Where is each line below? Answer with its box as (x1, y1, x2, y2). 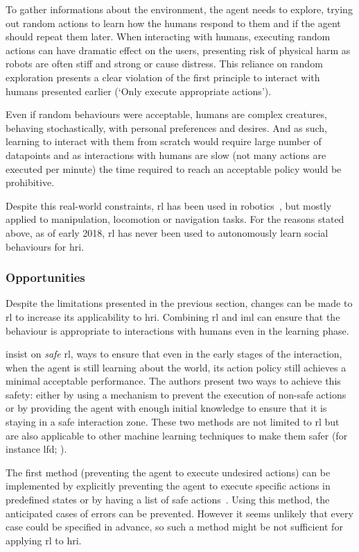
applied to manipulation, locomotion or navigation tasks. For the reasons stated (6, 212, 344, 226)
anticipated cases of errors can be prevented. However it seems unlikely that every (6, 505, 353, 520)
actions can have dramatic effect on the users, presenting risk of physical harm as (6, 42, 351, 57)
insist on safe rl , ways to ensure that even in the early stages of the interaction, (6, 346, 342, 361)
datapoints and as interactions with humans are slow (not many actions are (6, 147, 326, 162)
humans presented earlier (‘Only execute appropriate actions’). (6, 83, 272, 98)
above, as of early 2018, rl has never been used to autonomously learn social (6, 225, 329, 240)
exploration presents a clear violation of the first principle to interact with (6, 69, 320, 84)
